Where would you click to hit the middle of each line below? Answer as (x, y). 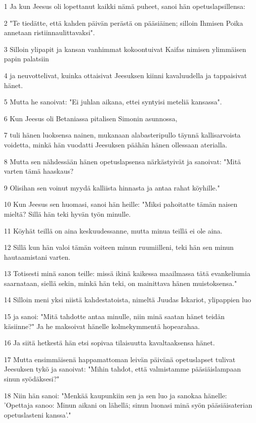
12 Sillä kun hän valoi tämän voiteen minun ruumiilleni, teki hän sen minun (119, 247)
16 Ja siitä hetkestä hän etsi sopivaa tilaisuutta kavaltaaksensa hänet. (109, 343)
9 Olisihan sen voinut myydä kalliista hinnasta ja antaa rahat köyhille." (112, 187)
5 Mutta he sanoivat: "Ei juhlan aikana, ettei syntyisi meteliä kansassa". (113, 102)
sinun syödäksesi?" (32, 379)
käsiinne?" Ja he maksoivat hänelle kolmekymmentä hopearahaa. (102, 326)
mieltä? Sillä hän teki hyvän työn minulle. (67, 213)
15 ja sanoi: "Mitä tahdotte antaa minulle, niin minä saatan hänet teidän (114, 316)
